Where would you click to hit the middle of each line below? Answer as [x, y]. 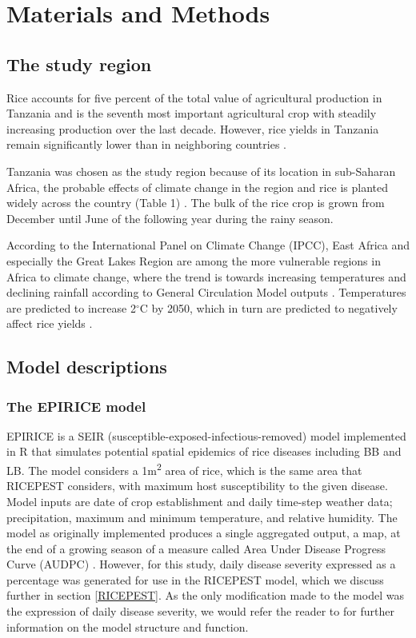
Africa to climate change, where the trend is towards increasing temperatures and [206, 276]
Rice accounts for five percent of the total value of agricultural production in [194, 97]
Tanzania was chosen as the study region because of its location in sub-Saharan [201, 171]
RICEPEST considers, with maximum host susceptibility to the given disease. [197, 486]
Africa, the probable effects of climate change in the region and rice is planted [198, 187]
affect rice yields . [50, 323]
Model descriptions [87, 367]
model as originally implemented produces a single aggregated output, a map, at [204, 533]
